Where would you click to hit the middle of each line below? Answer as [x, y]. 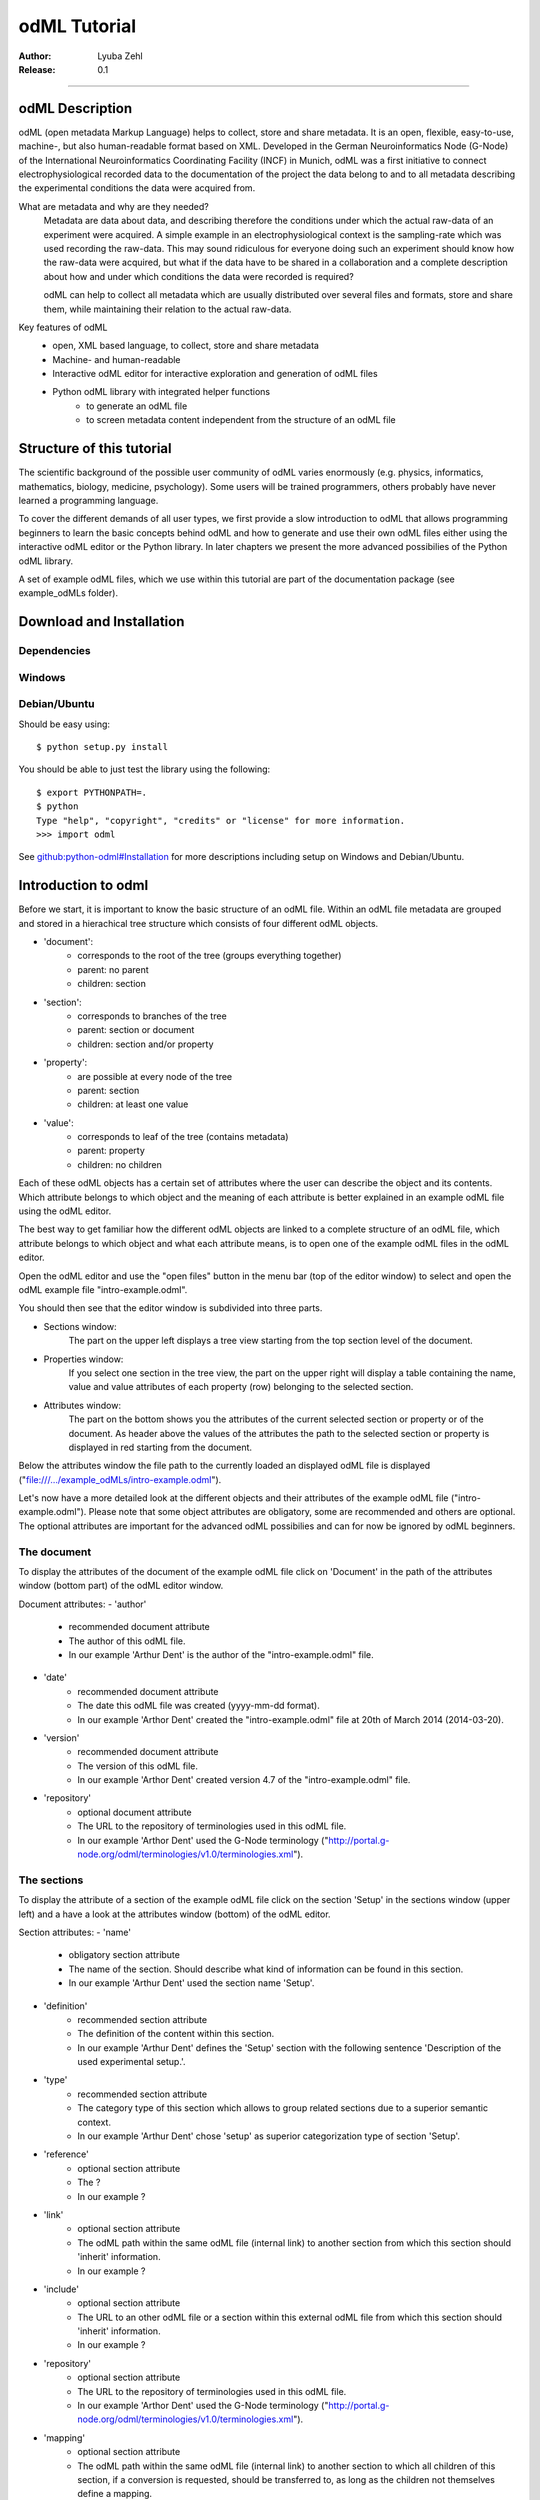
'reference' [66, 2154]
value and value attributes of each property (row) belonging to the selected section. [241, 1387]
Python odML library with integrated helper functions [161, 392]
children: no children [119, 1164]
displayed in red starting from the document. [160, 1447]
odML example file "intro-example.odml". [103, 1289]
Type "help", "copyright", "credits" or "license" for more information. [221, 820]
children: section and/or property [145, 1044]
